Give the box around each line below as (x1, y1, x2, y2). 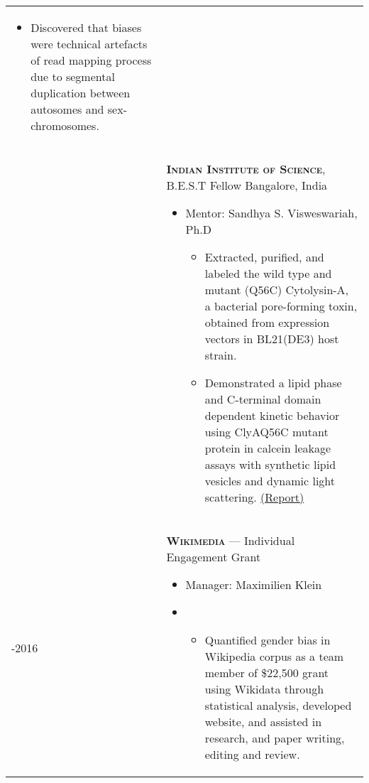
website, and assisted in (204, 713, 322, 730)
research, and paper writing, (204, 730, 345, 746)
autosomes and (31, 101, 104, 117)
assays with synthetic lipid (204, 456, 336, 472)
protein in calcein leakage (204, 440, 331, 456)
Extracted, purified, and (204, 249, 324, 265)
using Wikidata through (204, 681, 324, 697)
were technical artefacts (31, 36, 148, 52)
